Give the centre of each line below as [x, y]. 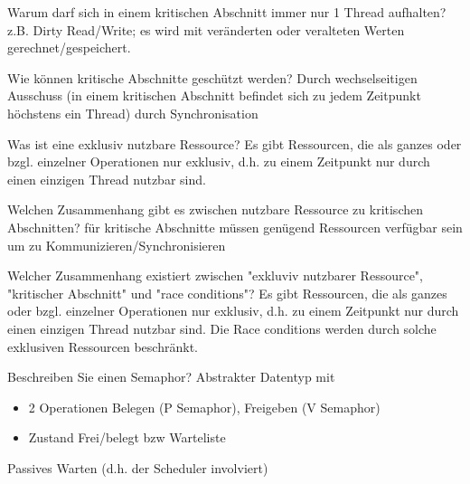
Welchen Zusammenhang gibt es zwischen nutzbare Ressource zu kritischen [215, 209]
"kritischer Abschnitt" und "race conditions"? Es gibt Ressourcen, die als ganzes [227, 293]
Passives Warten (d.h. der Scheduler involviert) [138, 467]
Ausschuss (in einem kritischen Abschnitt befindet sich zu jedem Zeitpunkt [214, 95]
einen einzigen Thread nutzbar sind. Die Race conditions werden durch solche [222, 328]
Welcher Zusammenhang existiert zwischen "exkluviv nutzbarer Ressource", [215, 275]
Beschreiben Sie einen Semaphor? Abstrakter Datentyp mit [171, 377]
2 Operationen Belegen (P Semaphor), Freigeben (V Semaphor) [204, 407]
